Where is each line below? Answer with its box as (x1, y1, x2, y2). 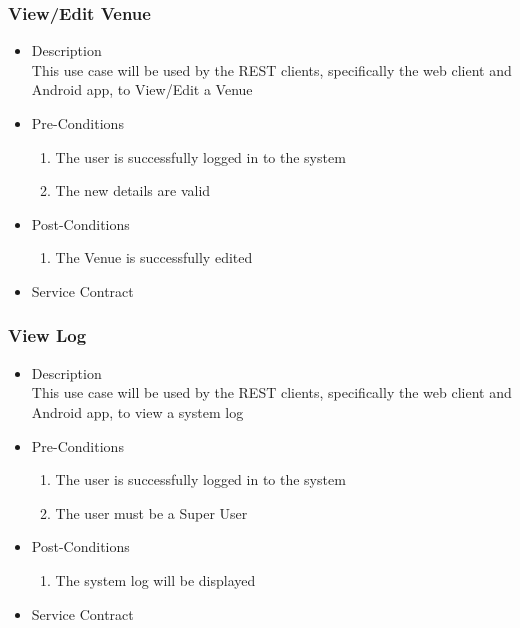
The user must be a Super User (55, 502, 248, 523)
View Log (8, 323, 87, 348)
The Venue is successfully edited (55, 247, 253, 268)
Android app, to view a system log (31, 401, 244, 422)
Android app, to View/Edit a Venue (31, 79, 253, 100)
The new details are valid (55, 180, 211, 201)
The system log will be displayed (55, 569, 256, 590)
